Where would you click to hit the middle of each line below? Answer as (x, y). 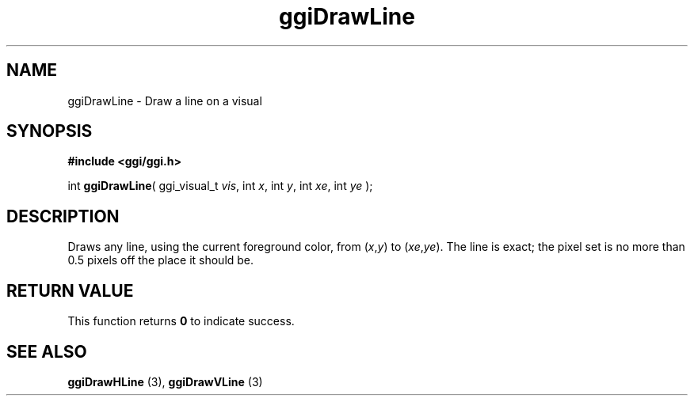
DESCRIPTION (63, 216)
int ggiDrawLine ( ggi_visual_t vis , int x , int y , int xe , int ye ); (220, 186)
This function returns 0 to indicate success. (181, 321)
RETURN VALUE (70, 290)
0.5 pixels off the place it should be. (161, 260)
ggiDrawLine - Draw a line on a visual (165, 100)
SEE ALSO (47, 351)
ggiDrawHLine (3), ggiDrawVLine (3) (165, 381)
